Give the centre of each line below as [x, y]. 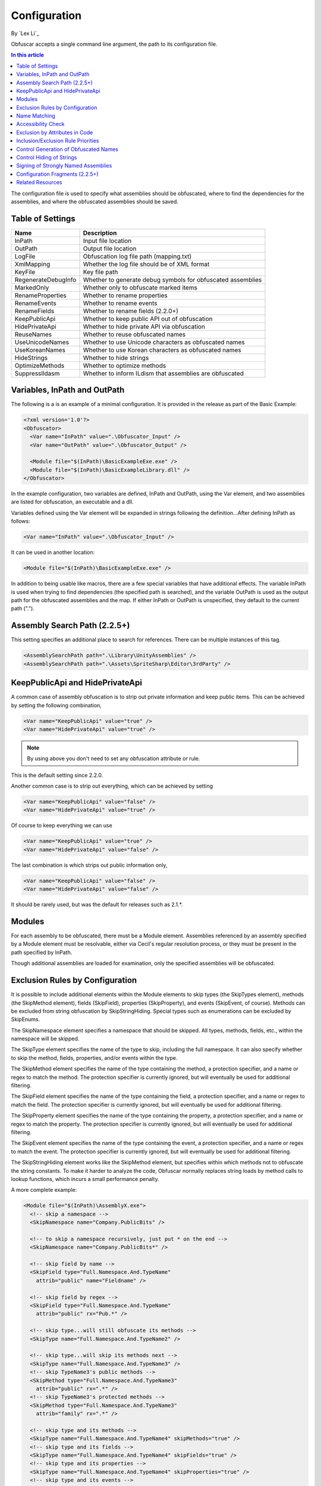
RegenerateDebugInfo [45, 279]
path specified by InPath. [42, 952]
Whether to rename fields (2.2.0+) [130, 311]
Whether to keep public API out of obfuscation [148, 319]
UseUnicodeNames [42, 342]
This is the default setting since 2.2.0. [57, 775]
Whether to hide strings [116, 358]
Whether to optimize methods [125, 366]
